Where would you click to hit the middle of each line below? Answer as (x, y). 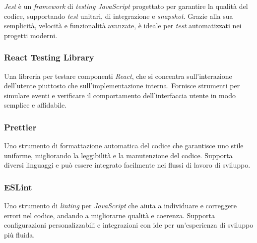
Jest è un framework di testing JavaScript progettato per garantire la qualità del (126, 6)
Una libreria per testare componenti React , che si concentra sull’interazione (118, 76)
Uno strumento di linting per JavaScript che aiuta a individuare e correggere (120, 206)
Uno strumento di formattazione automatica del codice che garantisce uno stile (124, 146)
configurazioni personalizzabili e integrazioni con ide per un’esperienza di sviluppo (129, 225)
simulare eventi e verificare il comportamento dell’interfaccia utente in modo (120, 95)
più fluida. (20, 234)
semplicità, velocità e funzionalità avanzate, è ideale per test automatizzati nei (123, 26)
